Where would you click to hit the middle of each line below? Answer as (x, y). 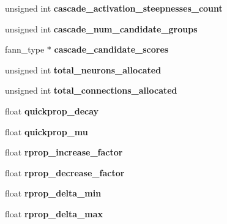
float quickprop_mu (47, 131)
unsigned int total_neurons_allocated (83, 69)
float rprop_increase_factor (64, 152)
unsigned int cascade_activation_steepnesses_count (114, 8)
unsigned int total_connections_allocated (91, 90)
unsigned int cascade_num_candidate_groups (101, 28)
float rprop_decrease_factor (65, 172)
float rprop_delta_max (54, 213)
